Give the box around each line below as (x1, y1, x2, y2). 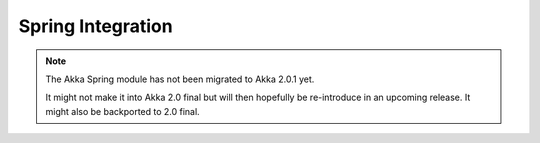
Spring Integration (18, 15, 174, 37)
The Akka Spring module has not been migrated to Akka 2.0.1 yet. (45, 73, 315, 85)
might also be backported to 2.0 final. (45, 105, 200, 117)
